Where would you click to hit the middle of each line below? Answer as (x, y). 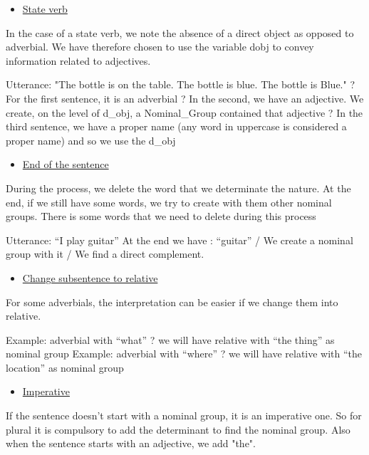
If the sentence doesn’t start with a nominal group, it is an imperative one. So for (184, 415)
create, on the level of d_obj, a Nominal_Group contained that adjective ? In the (184, 112)
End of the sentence (66, 164)
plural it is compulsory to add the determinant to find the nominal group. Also (178, 429)
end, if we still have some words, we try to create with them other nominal (169, 202)
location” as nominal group (65, 367)
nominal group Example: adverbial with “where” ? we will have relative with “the (184, 354)
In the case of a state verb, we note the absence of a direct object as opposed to (180, 32)
